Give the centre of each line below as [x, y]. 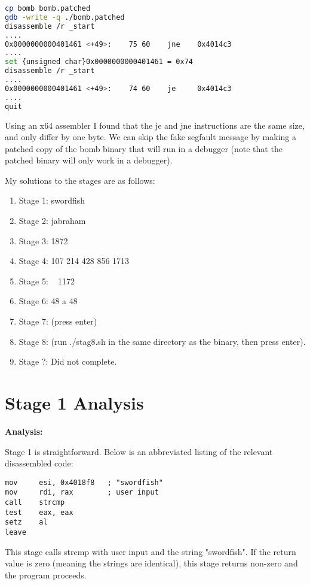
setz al [26, 522]
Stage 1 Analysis [74, 402]
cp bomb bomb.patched [48, 8]
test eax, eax [39, 512]
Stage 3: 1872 [43, 240]
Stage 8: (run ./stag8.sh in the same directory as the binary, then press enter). [162, 341]
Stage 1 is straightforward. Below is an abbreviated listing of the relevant [139, 451]
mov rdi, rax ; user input [82, 492]
